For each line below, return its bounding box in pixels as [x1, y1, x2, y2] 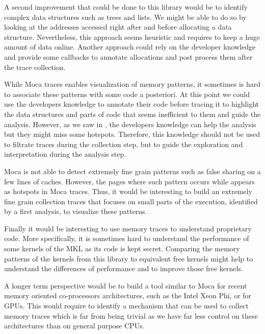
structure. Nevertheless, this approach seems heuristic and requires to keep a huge [4, 31, 260, 42]
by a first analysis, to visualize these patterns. [4, 206, 147, 217]
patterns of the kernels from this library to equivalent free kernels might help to [4, 253, 253, 264]
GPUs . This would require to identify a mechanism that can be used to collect [4, 300, 249, 311]
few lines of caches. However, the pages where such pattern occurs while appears [4, 176, 255, 186]
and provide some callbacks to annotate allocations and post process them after [4, 51, 253, 62]
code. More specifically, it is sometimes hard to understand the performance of [4, 233, 249, 244]
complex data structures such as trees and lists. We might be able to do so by [4, 11, 247, 22]
